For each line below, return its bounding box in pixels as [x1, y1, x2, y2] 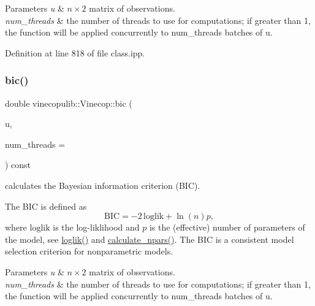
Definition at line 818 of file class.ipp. [5, 46, 145, 59]
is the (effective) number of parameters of [149, 221, 305, 234]
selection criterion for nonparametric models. [5, 245, 173, 258]
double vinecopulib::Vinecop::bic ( [5, 96, 132, 109]
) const [5, 158, 31, 171]
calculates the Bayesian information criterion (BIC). [5, 178, 200, 191]
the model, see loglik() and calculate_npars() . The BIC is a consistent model [5, 232, 294, 245]
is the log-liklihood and [53, 221, 140, 234]
